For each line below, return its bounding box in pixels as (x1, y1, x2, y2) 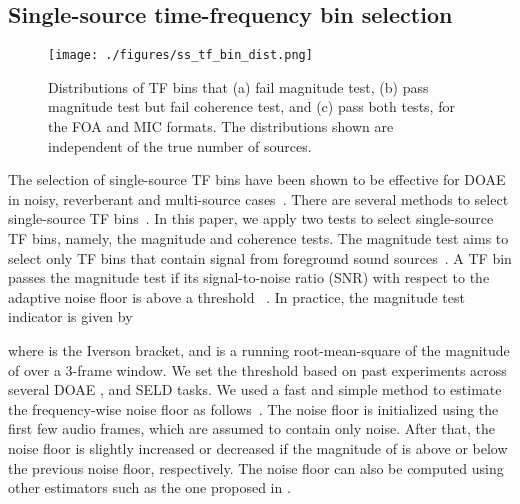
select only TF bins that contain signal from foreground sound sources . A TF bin (8, 247, 512, 268)
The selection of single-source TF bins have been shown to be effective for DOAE (8, 169, 506, 190)
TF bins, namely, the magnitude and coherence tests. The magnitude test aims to (8, 228, 509, 249)
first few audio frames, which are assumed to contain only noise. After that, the (8, 418, 496, 439)
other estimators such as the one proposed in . (8, 477, 291, 498)
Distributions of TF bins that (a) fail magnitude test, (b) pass (48, 76, 429, 97)
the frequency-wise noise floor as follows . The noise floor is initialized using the (8, 398, 499, 419)
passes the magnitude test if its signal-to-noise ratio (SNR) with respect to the (8, 267, 490, 288)
